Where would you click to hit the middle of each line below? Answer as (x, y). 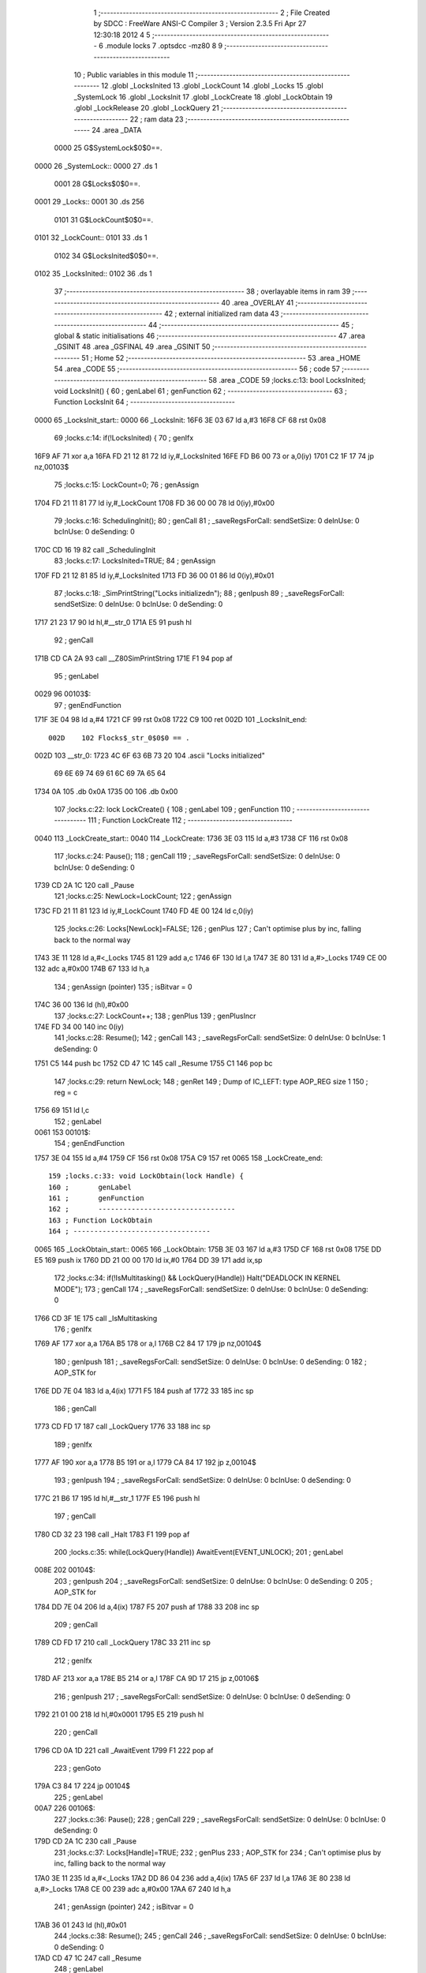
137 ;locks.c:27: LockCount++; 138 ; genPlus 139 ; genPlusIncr (155, 1016)
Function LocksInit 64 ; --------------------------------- (145, 402)
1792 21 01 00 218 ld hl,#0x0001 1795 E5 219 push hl (119, 1714)
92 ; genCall (74, 640)
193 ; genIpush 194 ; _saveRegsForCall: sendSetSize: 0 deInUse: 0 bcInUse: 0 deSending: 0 (202, 1481)
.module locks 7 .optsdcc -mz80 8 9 (164, 46)
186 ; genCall (75, 1408)
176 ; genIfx (73, 1329)
